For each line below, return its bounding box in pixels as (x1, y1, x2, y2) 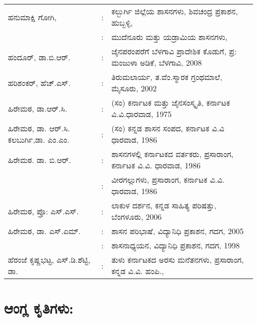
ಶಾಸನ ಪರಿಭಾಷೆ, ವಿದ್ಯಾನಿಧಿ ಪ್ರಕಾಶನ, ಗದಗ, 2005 (111, 225, 244, 237)
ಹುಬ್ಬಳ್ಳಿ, (111, 17, 133, 28)
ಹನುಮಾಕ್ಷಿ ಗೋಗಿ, (8, 11, 57, 23)
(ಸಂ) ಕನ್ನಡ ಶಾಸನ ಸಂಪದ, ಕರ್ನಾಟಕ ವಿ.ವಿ (111, 122, 224, 134)
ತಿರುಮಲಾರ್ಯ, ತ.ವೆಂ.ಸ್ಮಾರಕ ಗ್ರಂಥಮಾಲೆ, (111, 71, 222, 82)
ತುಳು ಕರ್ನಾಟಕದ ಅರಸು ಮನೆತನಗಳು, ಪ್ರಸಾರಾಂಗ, (111, 254, 244, 265)
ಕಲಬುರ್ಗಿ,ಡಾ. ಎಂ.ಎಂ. (8, 134, 70, 145)
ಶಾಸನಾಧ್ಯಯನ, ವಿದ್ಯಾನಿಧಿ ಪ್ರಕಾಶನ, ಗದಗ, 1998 (111, 240, 240, 251)
